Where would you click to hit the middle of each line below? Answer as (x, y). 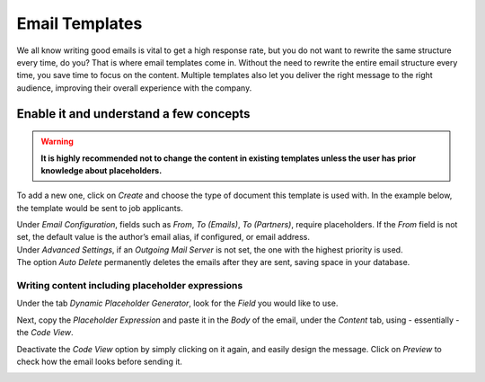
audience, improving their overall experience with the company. (134, 88)
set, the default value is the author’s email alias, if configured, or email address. (163, 237)
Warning (57, 142)
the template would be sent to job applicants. (100, 208)
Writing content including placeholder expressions (130, 286)
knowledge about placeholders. (101, 170)
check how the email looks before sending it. (100, 361)
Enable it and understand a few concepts (133, 114)
